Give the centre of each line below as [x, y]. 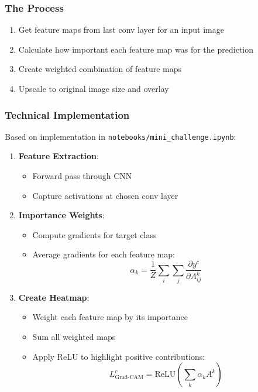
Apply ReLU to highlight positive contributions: [119, 356]
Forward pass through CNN [82, 176]
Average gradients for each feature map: [104, 254]
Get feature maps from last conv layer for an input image [121, 30]
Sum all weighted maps [74, 337]
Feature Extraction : [59, 156]
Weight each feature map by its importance [110, 317]
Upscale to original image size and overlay [94, 88]
